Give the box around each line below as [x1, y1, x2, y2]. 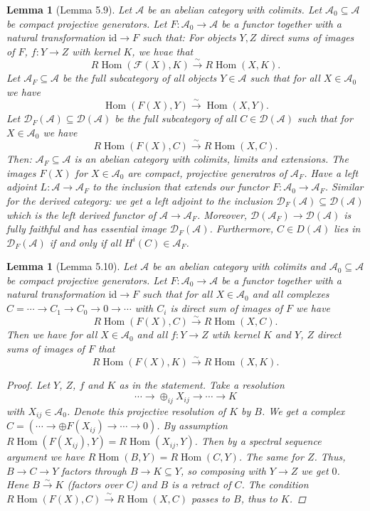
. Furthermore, [209, 221, 274, 236]
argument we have [6, 449, 85, 464]
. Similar [324, 179, 364, 194]
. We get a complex [261, 403, 345, 418]
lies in [334, 221, 361, 236]
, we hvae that [132, 43, 194, 58]
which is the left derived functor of [6, 207, 157, 222]
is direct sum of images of [170, 301, 283, 316]
